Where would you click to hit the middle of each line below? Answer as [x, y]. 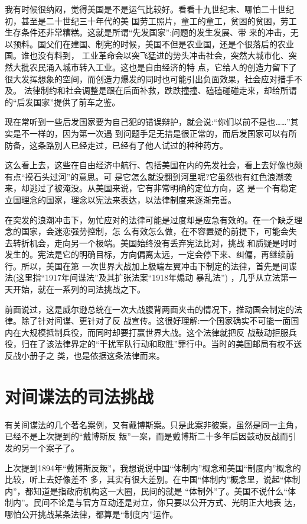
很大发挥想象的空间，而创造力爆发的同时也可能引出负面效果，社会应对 [141, 78]
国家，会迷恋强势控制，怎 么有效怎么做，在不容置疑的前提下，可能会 [155, 231]
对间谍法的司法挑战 [79, 396]
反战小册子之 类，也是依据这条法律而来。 [85, 356]
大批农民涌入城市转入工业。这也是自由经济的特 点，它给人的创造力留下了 [155, 67]
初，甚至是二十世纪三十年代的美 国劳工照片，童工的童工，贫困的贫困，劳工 [151, 20]
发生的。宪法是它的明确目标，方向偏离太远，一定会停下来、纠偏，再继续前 [149, 254]
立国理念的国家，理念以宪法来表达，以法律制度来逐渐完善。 [120, 199]
